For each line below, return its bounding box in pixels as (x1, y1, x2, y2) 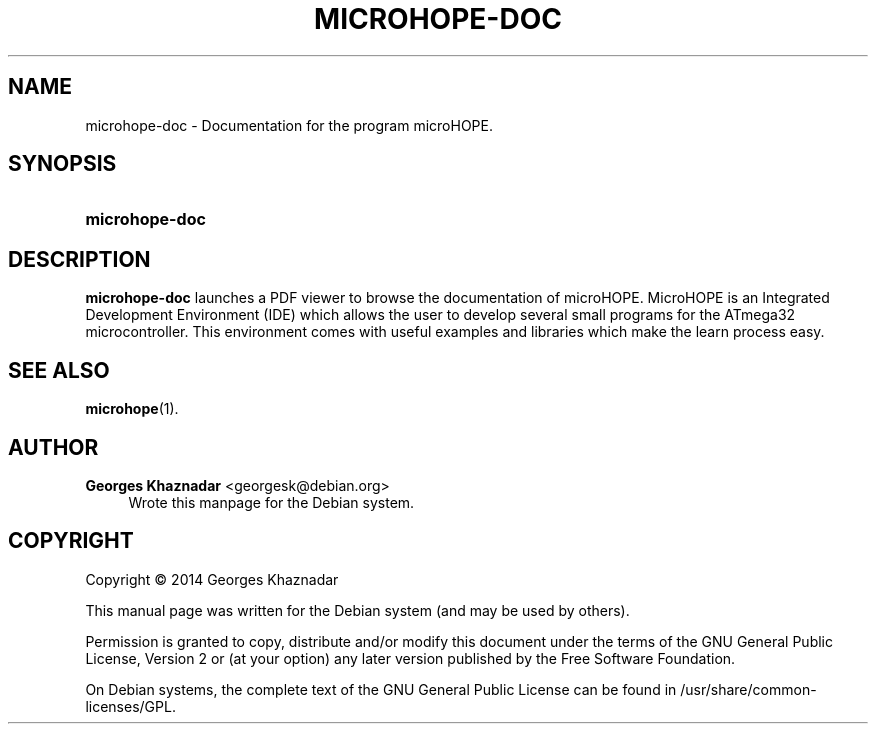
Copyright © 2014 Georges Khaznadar (85, 570, 339, 588)
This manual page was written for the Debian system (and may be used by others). (85, 601, 630, 619)
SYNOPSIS (8, 151, 117, 177)
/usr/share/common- (680, 680, 817, 698)
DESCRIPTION (8, 246, 151, 272)
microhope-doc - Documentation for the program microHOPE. (85, 116, 493, 134)
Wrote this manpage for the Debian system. (128, 493, 415, 511)
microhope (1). (85, 400, 179, 418)
